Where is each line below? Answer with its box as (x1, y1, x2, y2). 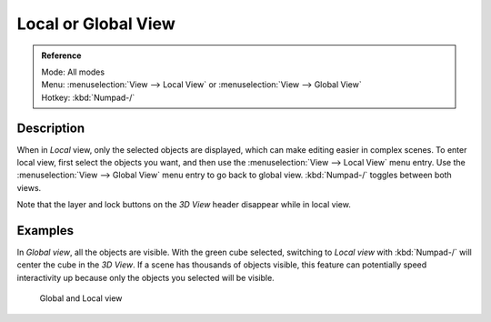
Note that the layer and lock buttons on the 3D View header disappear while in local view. (16, 199, 352, 210)
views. (16, 182, 42, 193)
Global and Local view (39, 293, 123, 304)
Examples (16, 223, 75, 238)
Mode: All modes (41, 66, 105, 77)
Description (16, 120, 85, 136)
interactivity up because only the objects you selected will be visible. (16, 272, 275, 283)
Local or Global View (16, 14, 176, 34)
